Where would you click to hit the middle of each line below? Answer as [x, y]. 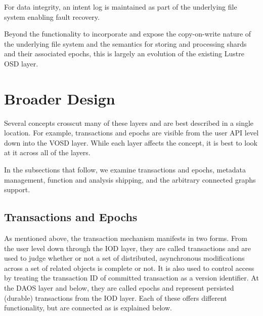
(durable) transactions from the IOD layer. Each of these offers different [116, 297]
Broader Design [60, 98]
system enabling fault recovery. [52, 16]
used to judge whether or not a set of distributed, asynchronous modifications [124, 258]
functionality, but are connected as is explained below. [88, 308]
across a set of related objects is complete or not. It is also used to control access [129, 268]
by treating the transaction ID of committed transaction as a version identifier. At [131, 278]
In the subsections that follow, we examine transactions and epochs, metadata [125, 170]
